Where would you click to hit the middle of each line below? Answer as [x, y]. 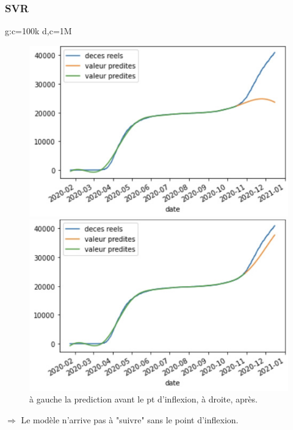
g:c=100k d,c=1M [38, 31]
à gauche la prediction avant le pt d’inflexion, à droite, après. [143, 399]
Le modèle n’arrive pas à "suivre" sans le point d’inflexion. [130, 420]
